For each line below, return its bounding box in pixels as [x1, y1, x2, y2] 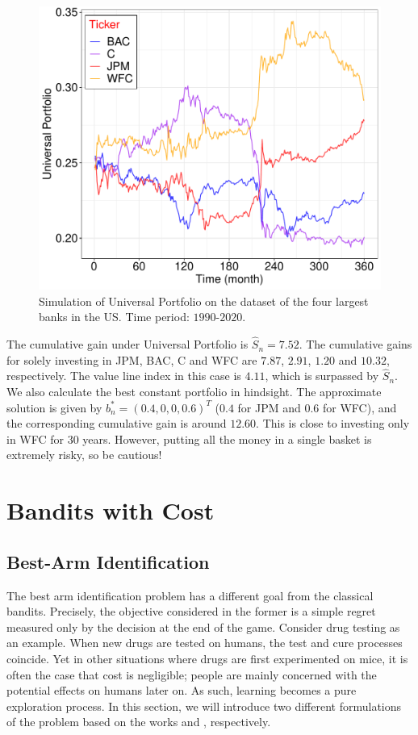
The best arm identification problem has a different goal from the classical [6, 587, 374, 603]
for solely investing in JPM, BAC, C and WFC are [6, 351, 257, 368]
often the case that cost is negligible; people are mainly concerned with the [6, 666, 377, 683]
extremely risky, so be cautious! [6, 446, 162, 463]
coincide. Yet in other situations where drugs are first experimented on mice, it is [6, 649, 408, 666]
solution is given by [6, 399, 102, 416]
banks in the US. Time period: [39, 308, 190, 325]
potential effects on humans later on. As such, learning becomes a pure [6, 682, 357, 699]
